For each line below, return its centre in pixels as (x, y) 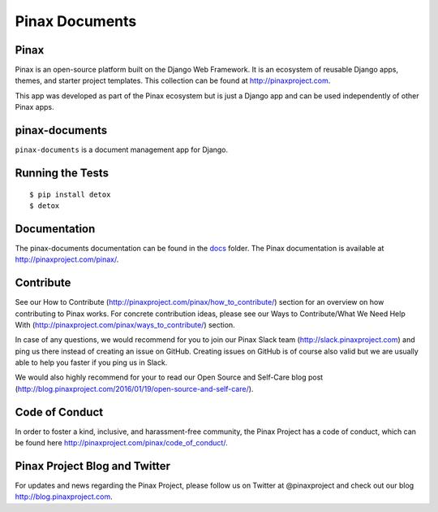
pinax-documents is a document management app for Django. (122, 150)
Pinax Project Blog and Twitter (92, 466)
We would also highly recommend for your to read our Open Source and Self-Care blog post (169, 377)
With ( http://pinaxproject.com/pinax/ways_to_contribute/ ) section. (125, 324)
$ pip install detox (70, 194)
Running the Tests (62, 173)
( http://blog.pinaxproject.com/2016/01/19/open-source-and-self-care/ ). (134, 388)
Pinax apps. (34, 107)
